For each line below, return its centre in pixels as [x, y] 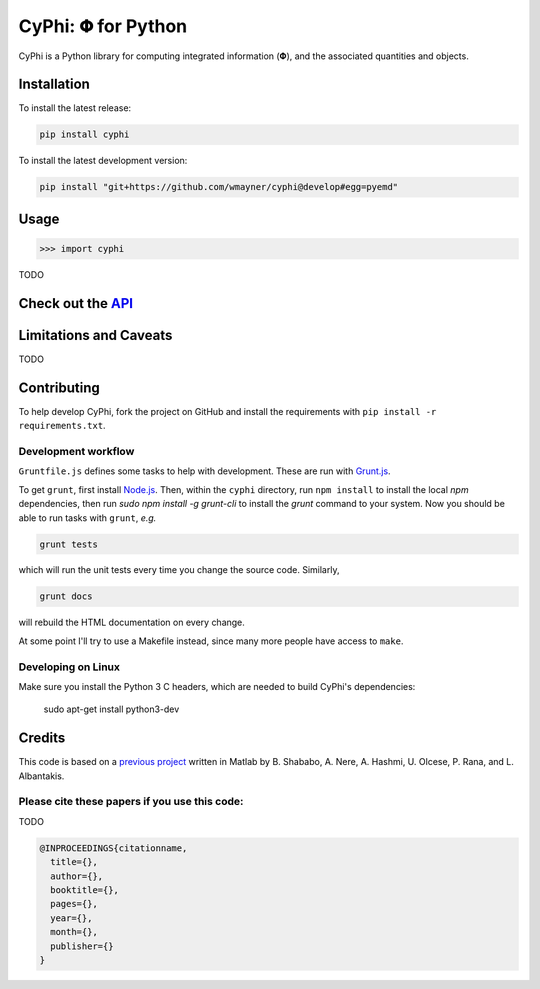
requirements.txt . [62, 426]
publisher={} [82, 946]
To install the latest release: [75, 108]
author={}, [77, 876]
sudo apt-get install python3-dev [111, 709]
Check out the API [76, 303]
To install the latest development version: [103, 161]
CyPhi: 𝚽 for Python [103, 26]
